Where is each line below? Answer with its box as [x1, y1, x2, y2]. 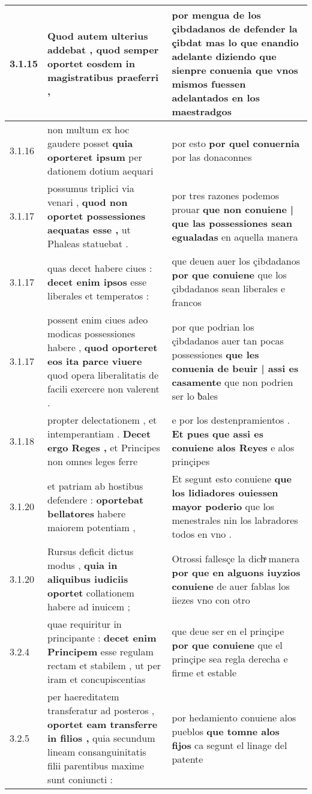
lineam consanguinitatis [47, 745, 146, 759]
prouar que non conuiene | [172, 202, 294, 216]
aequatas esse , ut [47, 223, 131, 236]
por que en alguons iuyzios [172, 565, 301, 579]
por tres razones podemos [172, 188, 280, 202]
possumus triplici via [47, 181, 134, 195]
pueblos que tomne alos [172, 724, 280, 738]
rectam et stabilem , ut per [47, 658, 161, 672]
